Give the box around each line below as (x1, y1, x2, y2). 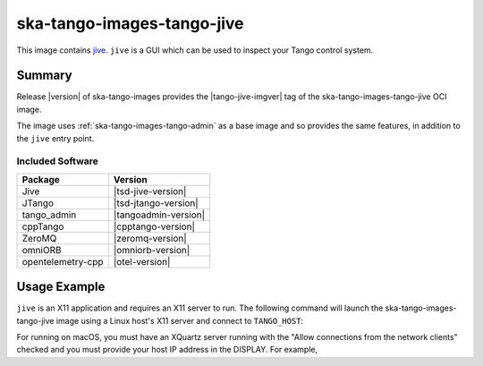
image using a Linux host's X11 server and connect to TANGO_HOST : (55, 315, 304, 326)
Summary (16, 68, 72, 83)
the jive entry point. (16, 132, 95, 143)
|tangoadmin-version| (113, 209, 206, 221)
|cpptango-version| (113, 220, 196, 233)
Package (21, 173, 60, 185)
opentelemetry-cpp (21, 255, 104, 268)
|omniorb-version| (113, 243, 191, 256)
